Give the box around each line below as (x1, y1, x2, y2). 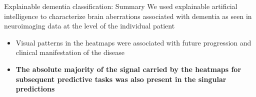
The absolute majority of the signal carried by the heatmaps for (15, 63, 241, 74)
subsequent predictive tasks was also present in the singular (15, 73, 226, 84)
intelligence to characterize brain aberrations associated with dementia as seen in (4, 10, 252, 21)
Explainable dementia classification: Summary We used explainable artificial (4, 1, 237, 11)
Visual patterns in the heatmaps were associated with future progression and (15, 37, 251, 47)
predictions (15, 83, 55, 94)
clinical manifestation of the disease (15, 47, 125, 57)
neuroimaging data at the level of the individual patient (4, 20, 175, 31)
